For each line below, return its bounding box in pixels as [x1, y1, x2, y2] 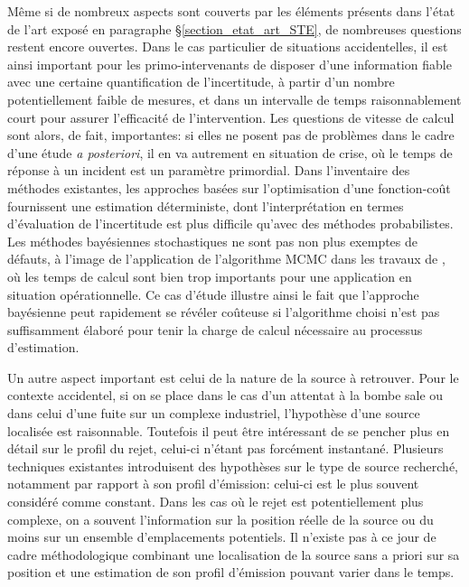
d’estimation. [7, 338, 80, 357]
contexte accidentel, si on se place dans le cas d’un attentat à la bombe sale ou [7, 386, 444, 405]
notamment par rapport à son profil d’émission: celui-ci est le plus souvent [7, 474, 419, 493]
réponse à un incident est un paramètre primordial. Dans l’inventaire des [7, 161, 410, 180]
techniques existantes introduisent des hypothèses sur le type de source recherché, [7, 456, 458, 475]
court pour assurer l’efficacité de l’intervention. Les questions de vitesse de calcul [7, 107, 455, 126]
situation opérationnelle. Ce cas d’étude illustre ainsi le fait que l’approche [7, 284, 419, 303]
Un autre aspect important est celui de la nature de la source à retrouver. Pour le [7, 368, 459, 387]
